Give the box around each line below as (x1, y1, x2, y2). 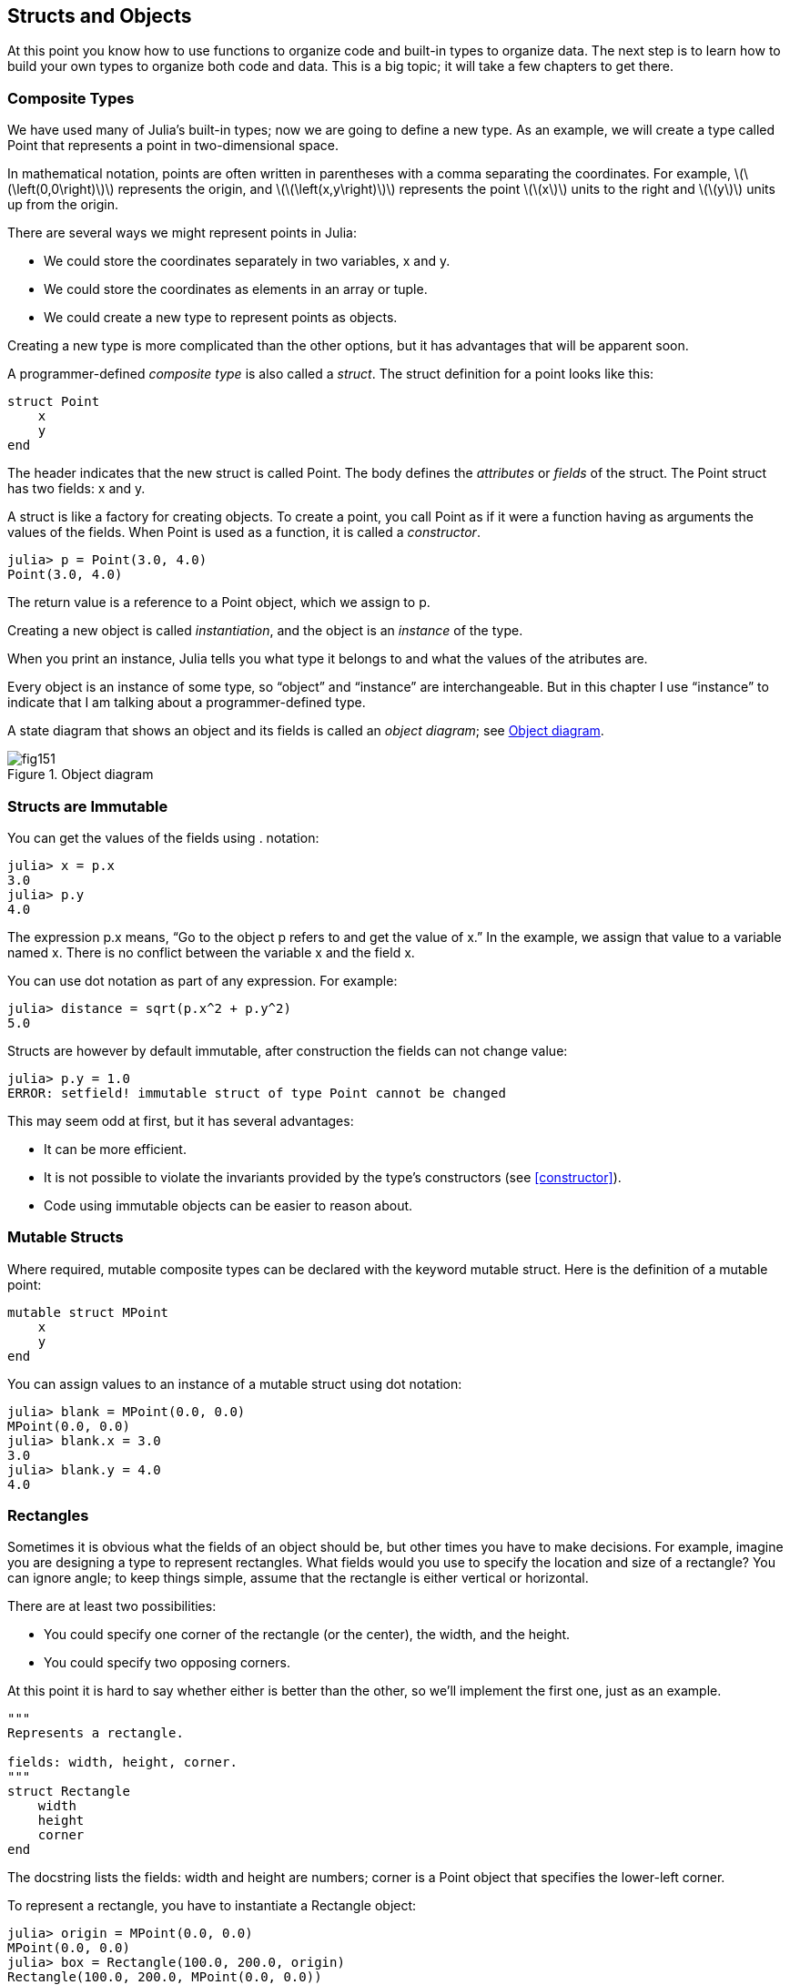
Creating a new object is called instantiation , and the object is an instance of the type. (7, 623, 523, 639)
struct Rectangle (7, 1784, 130, 1799)
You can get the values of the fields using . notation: (7, 829, 319, 846)
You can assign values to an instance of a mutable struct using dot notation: (7, 1375, 462, 1392)
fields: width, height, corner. (7, 1755, 238, 1770)
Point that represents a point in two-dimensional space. (7, 137, 339, 154)
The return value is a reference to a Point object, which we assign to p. (7, 594, 430, 611)
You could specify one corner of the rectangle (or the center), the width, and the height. (44, 1626, 571, 1643)
